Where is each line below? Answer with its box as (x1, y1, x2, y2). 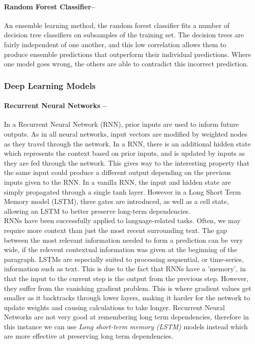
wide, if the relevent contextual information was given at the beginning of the (4, 244, 237, 255)
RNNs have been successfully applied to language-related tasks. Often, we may (4, 215, 241, 226)
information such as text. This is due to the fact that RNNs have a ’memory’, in (4, 263, 246, 274)
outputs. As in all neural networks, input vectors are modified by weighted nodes (4, 129, 248, 139)
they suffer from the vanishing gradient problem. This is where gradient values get (4, 283, 252, 293)
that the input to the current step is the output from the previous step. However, (4, 273, 249, 283)
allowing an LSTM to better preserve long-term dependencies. (4, 205, 191, 216)
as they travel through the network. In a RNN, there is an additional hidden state (4, 138, 251, 148)
